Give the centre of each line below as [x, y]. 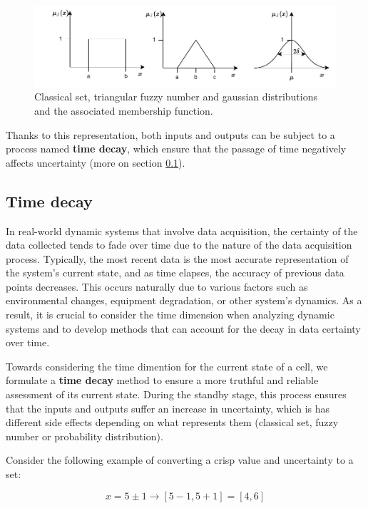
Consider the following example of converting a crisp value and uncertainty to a [180, 460]
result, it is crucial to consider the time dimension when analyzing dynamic [170, 315]
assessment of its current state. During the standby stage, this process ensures [176, 394]
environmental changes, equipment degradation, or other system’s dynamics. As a [184, 300]
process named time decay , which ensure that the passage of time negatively [176, 149]
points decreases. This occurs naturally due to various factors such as [157, 286]
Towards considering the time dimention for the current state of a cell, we [167, 366]
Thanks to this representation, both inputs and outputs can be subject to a [170, 134]
